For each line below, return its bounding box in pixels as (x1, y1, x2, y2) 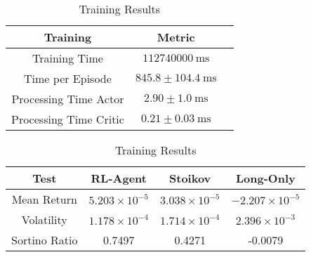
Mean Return (11, 191, 77, 207)
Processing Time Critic (11, 111, 124, 127)
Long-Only (236, 170, 296, 186)
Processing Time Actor (11, 91, 124, 107)
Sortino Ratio (11, 232, 78, 248)
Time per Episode (24, 70, 112, 86)
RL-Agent (91, 170, 147, 186)
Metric (157, 29, 195, 45)
